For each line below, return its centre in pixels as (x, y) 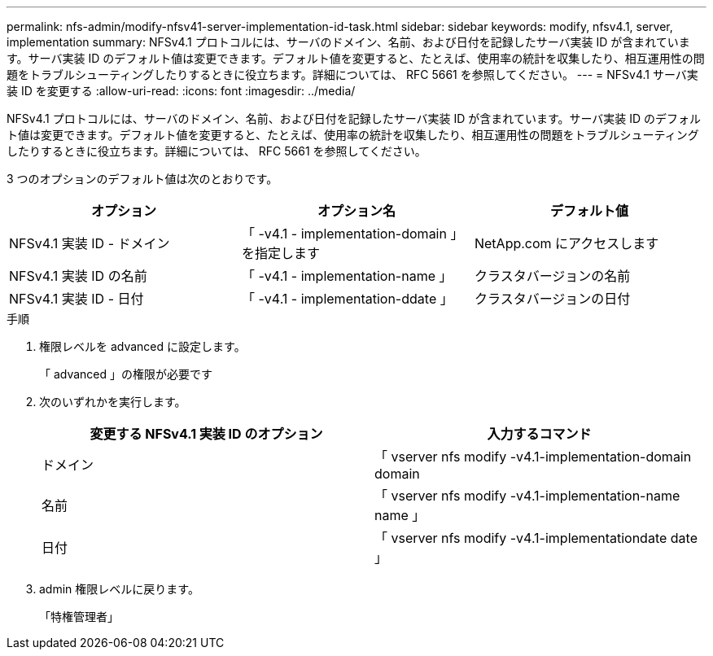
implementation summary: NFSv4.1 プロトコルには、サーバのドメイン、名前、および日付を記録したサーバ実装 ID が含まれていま (348, 42)
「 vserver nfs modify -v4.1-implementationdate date (536, 538)
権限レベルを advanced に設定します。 (142, 346)
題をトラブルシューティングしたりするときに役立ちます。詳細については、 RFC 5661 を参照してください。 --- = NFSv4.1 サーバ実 (352, 74)
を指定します (280, 253)
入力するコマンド (539, 434)
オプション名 (356, 211)
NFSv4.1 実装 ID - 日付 (77, 299)
